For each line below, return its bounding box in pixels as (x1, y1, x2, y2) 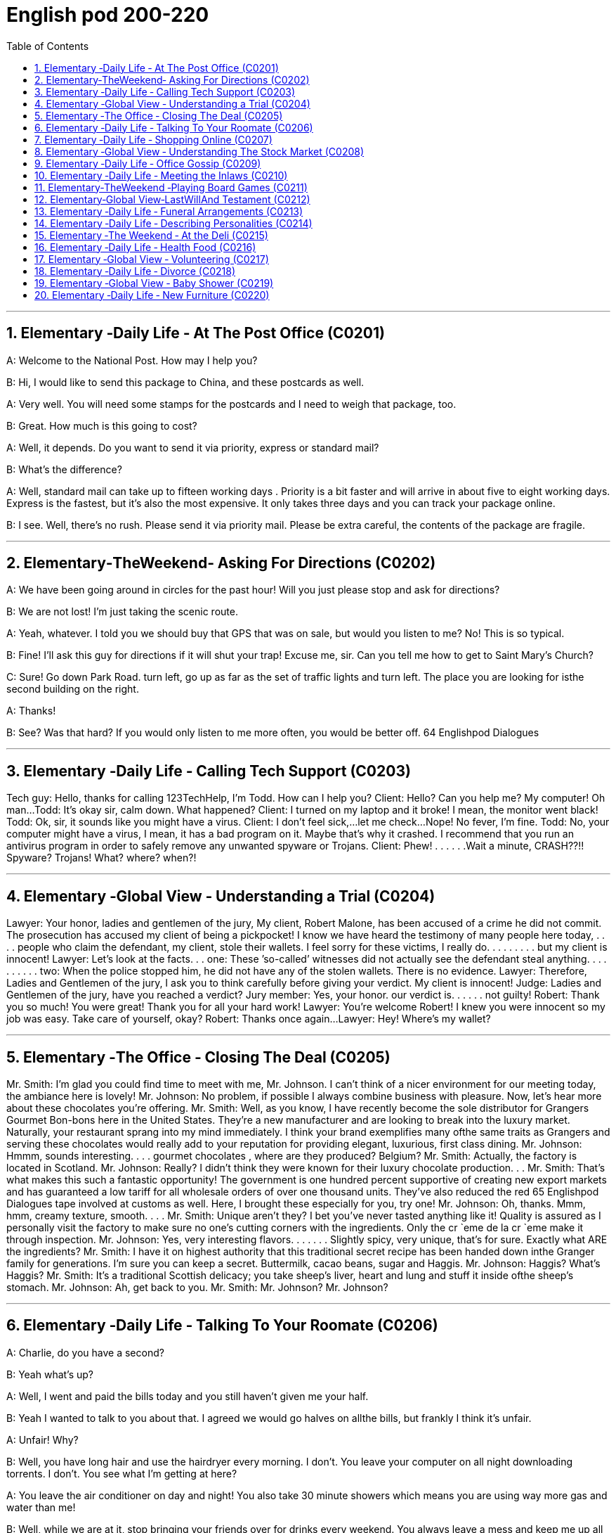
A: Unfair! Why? (6, 1433, 79, 1446)
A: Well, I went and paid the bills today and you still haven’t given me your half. (6, 1390, 369, 1402)
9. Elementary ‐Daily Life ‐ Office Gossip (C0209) (34, 157, 261, 169)
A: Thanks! (6, 705, 56, 717)
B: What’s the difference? (6, 463, 122, 475)
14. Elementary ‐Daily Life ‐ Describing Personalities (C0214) (34, 217, 313, 229)
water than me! (6, 1501, 76, 1513)
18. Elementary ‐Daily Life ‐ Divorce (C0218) (34, 264, 236, 277)
